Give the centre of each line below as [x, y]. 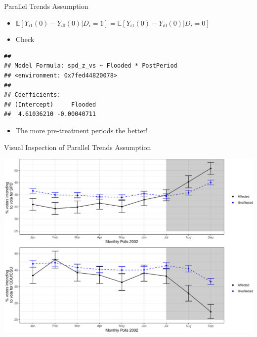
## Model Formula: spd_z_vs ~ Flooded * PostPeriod [91, 66]
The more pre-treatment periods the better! [82, 130]
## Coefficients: [32, 95]
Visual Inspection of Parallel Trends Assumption [78, 147]
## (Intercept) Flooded [50, 104]
